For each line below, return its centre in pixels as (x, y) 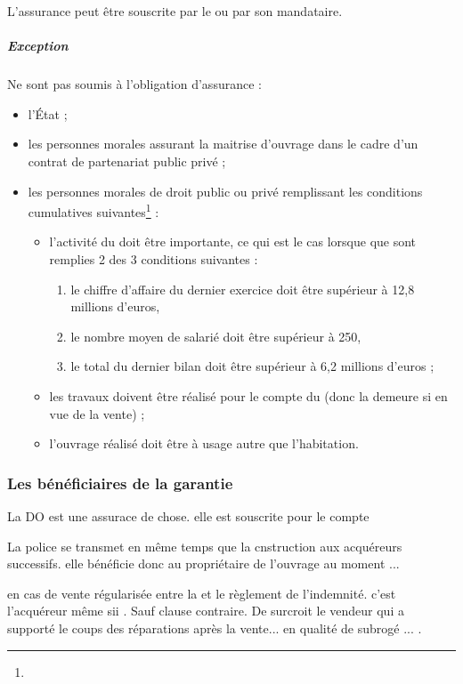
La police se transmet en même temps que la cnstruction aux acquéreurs (205, 546)
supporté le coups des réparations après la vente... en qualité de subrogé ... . (215, 628)
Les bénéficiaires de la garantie (120, 483)
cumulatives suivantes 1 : (93, 210)
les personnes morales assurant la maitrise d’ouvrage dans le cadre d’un (223, 144)
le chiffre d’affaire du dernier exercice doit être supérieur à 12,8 (243, 289)
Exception (38, 46)
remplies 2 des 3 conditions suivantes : (154, 258)
